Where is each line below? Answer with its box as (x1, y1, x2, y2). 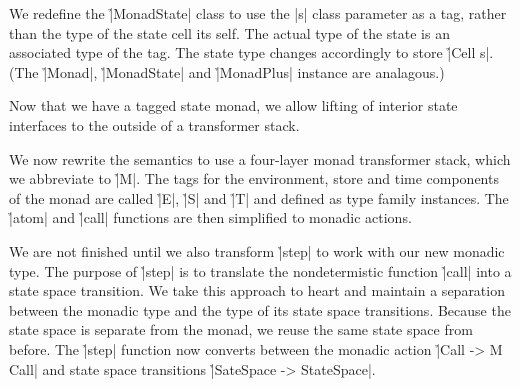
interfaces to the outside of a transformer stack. (9, 114, 300, 135)
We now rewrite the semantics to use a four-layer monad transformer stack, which (9, 148, 511, 169)
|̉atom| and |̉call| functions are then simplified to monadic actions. (9, 207, 412, 228)
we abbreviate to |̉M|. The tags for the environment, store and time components (9, 168, 499, 189)
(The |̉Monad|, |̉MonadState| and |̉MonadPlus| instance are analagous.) (9, 61, 445, 82)
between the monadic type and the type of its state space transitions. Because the (9, 299, 511, 320)
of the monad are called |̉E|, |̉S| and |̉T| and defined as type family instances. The (9, 187, 509, 208)
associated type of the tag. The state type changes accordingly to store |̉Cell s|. (9, 42, 494, 63)
